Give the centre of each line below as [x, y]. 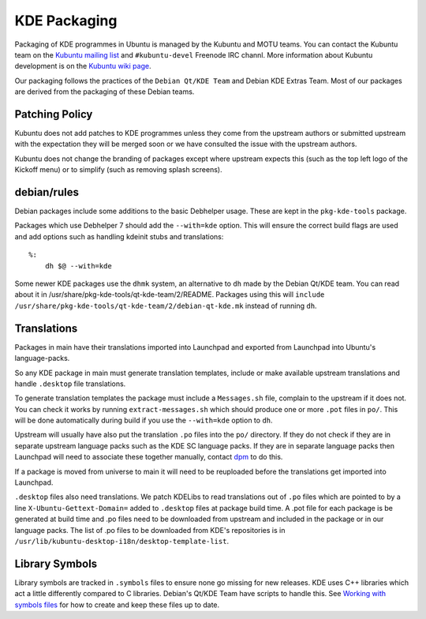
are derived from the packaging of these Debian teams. [105, 92]
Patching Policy [54, 114]
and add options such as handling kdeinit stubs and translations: [119, 236]
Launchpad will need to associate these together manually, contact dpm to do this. [149, 457]
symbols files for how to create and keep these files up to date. [117, 605]
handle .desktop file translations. [70, 384]
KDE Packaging [66, 21]
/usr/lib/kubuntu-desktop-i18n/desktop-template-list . [121, 541]
